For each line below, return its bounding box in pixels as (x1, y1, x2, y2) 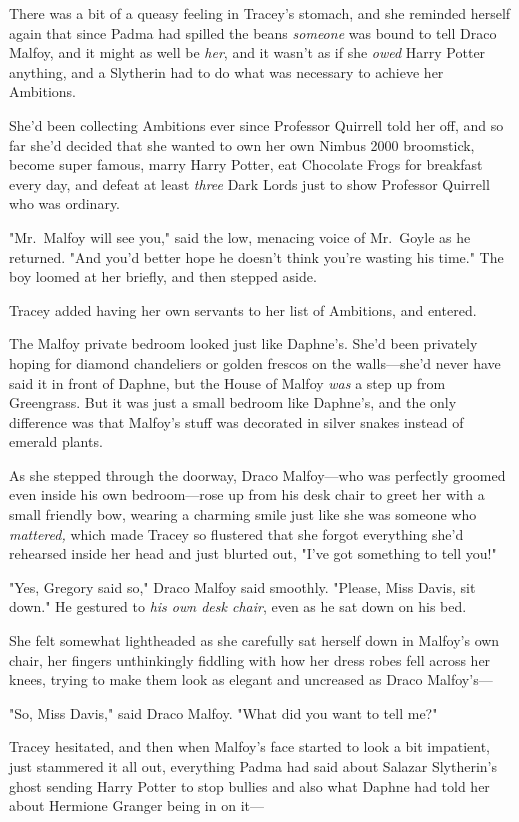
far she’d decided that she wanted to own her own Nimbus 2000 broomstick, (9, 134, 475, 155)
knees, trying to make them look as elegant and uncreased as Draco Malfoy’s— (9, 669, 493, 690)
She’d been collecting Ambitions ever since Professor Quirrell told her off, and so (9, 114, 504, 135)
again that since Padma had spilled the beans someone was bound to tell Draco (9, 22, 497, 43)
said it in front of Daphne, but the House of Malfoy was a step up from (9, 372, 446, 393)
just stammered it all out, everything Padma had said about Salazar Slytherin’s (9, 756, 497, 776)
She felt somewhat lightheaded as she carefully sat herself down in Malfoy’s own (9, 630, 500, 651)
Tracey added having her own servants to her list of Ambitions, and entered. (9, 299, 477, 320)
